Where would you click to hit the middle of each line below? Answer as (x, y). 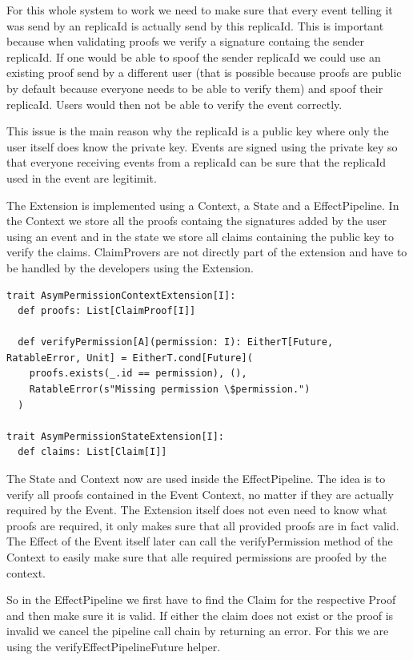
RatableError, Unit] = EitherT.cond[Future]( (130, 358)
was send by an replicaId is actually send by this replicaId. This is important (195, 25)
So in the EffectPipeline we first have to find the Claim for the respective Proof (201, 600)
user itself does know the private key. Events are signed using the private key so (202, 146)
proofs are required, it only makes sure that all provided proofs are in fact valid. (203, 525)
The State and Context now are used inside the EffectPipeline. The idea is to (196, 479)
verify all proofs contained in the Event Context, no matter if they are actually (200, 494)
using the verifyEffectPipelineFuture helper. (114, 646)
